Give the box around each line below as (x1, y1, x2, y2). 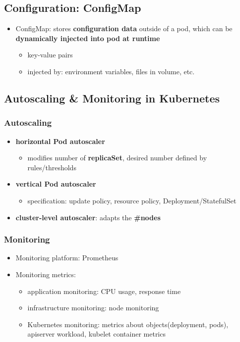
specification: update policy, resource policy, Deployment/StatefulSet (27, 195, 237, 205)
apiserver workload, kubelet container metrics (27, 329, 166, 339)
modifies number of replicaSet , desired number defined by (27, 152, 207, 163)
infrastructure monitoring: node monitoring (27, 302, 159, 313)
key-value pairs (27, 49, 73, 60)
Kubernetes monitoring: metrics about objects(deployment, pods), (27, 319, 229, 329)
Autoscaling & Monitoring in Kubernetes (4, 90, 220, 105)
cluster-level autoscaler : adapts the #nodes (15, 212, 161, 222)
